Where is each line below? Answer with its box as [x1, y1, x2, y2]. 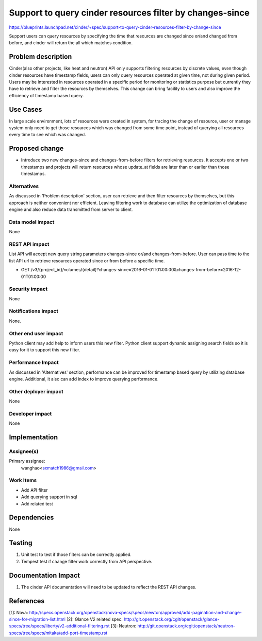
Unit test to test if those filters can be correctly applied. [21, 552, 132, 557]
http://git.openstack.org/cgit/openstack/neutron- [137, 623, 235, 629]
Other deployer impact [9, 388, 64, 395]
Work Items [9, 477, 37, 484]
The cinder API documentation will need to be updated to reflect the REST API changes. [21, 584, 196, 590]
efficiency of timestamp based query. [9, 92, 84, 98]
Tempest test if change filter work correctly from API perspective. [21, 558, 152, 564]
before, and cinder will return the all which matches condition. [9, 40, 133, 46]
